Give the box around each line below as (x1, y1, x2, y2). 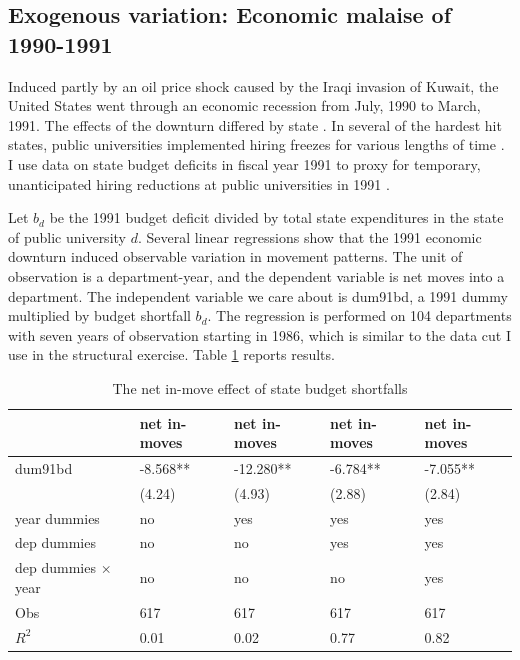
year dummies (15, 507, 100, 528)
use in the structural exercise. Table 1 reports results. (8, 344, 335, 365)
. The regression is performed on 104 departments (207, 305, 512, 326)
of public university (8, 226, 126, 247)
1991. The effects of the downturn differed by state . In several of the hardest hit (8, 114, 502, 135)
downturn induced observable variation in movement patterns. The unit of (8, 246, 463, 267)
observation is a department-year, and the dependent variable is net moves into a (8, 265, 505, 286)
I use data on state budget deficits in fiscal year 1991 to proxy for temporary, (8, 153, 481, 174)
